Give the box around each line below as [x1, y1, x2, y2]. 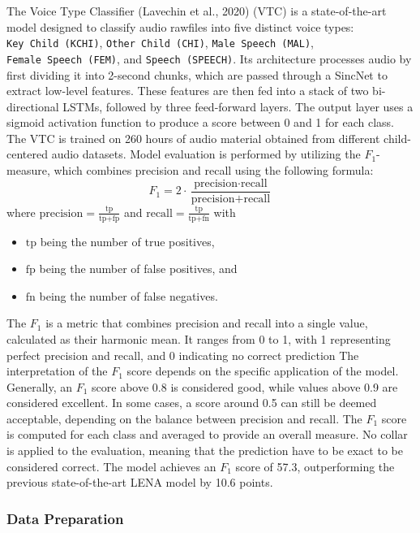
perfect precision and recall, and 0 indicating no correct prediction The [6, 346, 359, 363]
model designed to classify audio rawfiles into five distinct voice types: [6, 18, 354, 35]
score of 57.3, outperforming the [235, 457, 395, 474]
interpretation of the [6, 362, 108, 379]
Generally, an [6, 378, 73, 395]
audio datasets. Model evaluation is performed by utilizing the [51, 145, 361, 162]
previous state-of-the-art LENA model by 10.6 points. [6, 474, 273, 491]
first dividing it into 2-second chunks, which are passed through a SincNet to [6, 66, 388, 83]
